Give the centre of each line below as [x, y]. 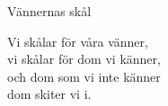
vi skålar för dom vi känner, [84, 59]
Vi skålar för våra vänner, [78, 41]
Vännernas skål [49, 11]
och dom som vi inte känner [84, 76]
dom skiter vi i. [49, 94]
